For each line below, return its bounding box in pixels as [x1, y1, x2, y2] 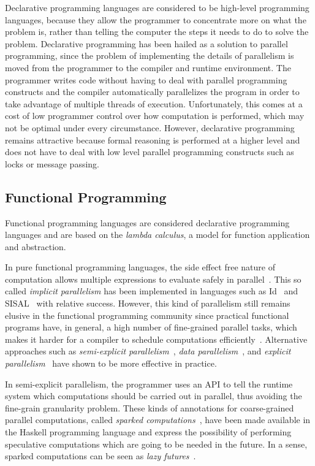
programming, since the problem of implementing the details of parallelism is [5, 49, 294, 62]
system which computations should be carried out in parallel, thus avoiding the [5, 389, 302, 402]
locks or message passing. [5, 157, 99, 170]
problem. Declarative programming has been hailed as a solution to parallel [5, 37, 288, 50]
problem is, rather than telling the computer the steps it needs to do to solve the [5, 25, 309, 38]
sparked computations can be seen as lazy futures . [5, 449, 196, 462]
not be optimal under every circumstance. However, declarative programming [5, 121, 295, 134]
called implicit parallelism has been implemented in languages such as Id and [5, 285, 298, 297]
